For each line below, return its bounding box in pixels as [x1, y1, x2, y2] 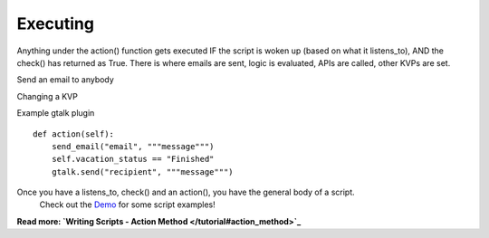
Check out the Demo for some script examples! [39, 199, 216, 210]
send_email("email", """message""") [51, 141, 215, 151]
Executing [16, 14, 95, 33]
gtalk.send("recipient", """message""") [51, 167, 235, 176]
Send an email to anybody [16, 74, 115, 85]
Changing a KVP [16, 90, 79, 101]
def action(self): [33, 129, 115, 139]
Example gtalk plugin [16, 108, 95, 119]
